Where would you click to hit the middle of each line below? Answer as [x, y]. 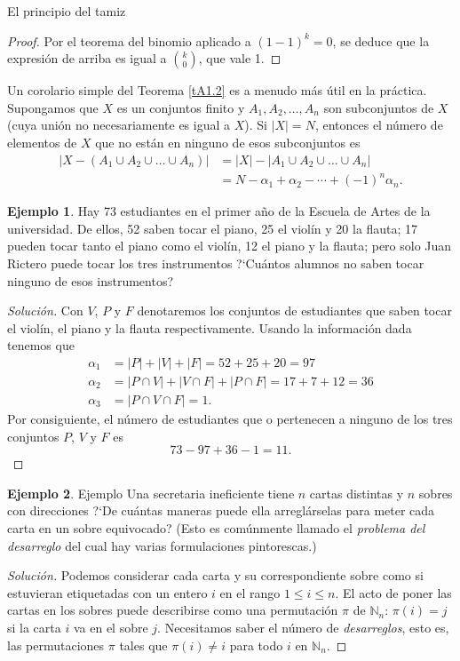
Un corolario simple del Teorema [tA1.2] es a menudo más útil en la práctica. [217, 90]
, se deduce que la [381, 40]
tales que [143, 645]
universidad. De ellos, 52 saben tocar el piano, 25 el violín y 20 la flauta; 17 [213, 228]
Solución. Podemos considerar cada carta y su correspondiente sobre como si [215, 575]
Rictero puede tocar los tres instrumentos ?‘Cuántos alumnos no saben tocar [216, 263]
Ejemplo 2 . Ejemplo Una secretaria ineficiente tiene [151, 493]
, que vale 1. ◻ [240, 58]
